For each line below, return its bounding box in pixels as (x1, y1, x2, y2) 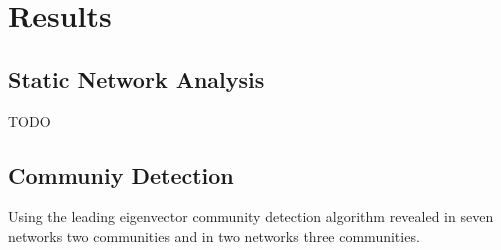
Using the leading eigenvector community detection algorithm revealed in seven (8, 206, 494, 227)
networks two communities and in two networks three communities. (8, 225, 420, 246)
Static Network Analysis (8, 63, 265, 94)
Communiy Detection (8, 159, 234, 190)
